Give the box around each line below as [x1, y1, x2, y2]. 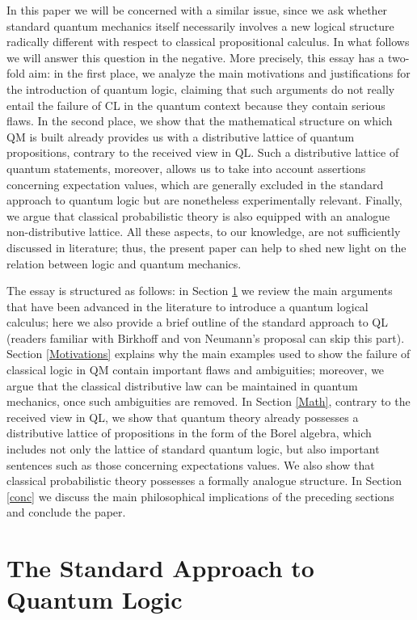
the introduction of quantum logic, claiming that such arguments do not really [6, 80, 395, 97]
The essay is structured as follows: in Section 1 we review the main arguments [6, 282, 393, 299]
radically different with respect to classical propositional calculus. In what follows [6, 33, 410, 50]
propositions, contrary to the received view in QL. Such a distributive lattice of [6, 144, 399, 161]
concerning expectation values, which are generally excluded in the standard [6, 175, 384, 192]
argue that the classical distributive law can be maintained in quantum [6, 377, 358, 394]
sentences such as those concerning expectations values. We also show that [6, 456, 375, 473]
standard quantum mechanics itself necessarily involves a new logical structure [6, 17, 394, 34]
